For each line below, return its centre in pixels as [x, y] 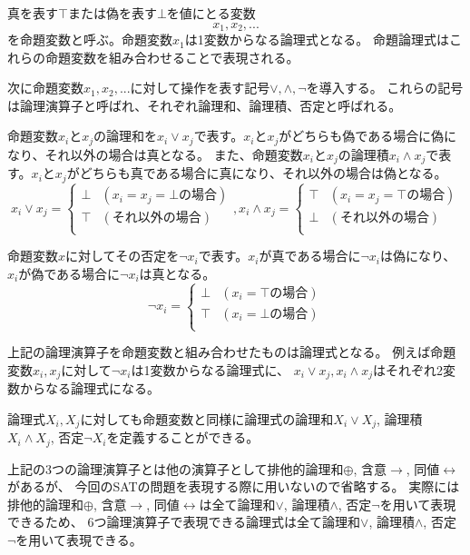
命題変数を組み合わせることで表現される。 [172, 57]
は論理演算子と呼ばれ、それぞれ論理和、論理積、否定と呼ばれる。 [205, 105]
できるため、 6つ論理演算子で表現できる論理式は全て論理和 [184, 522]
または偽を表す [112, 13]
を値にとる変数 [211, 13]
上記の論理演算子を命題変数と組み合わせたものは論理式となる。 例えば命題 [232, 352]
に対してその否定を [122, 256]
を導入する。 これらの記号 [385, 88]
